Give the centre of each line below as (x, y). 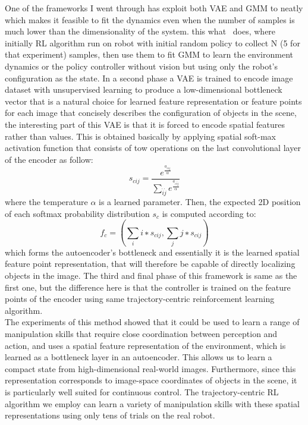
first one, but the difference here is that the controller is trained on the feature (148, 287)
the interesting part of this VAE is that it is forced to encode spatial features (145, 124)
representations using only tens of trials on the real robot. (110, 415)
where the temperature (46, 201)
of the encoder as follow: (49, 159)
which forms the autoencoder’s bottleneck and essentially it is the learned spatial (152, 252)
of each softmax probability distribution (77, 213)
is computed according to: (209, 213)
